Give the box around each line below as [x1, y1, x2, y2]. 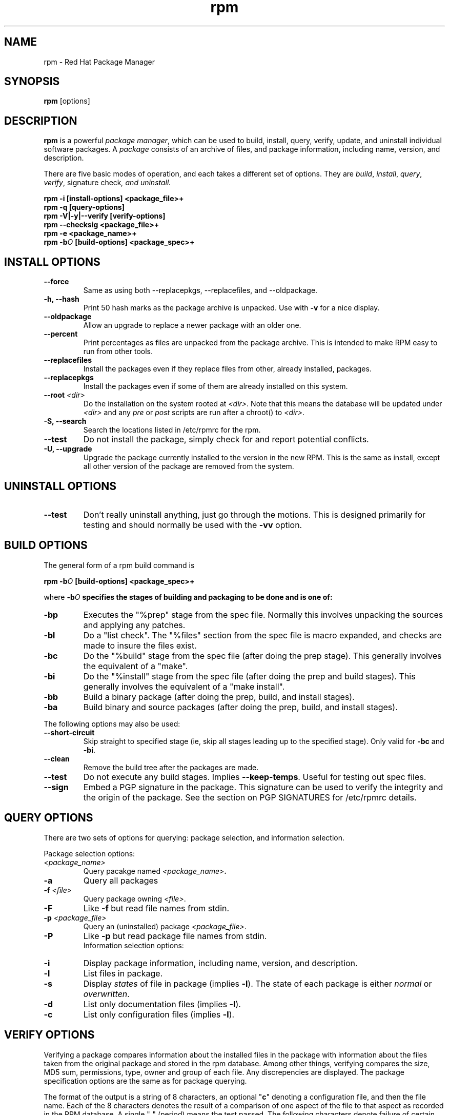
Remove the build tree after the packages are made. [83, 762, 259, 772]
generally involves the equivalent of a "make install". [83, 681, 285, 692]
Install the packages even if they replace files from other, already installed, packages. [83, 364, 372, 374]
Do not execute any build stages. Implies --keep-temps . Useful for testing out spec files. [83, 771, 426, 782]
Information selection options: [83, 941, 184, 950]
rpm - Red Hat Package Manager [44, 57, 155, 66]
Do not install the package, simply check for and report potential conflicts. [83, 434, 369, 445]
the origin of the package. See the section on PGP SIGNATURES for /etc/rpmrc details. [83, 792, 417, 803]
